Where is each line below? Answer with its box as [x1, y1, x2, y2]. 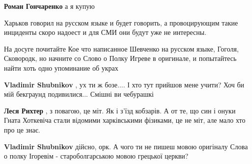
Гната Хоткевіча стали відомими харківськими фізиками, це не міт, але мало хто [4, 115, 246, 125]
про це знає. [4, 124, 40, 135]
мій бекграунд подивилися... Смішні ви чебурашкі [4, 89, 154, 99]
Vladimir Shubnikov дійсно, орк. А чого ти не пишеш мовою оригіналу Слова [4, 141, 248, 151]
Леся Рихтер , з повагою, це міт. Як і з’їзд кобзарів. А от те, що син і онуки [4, 105, 236, 115]
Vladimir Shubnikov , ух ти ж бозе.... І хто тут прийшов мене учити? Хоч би [4, 79, 245, 89]
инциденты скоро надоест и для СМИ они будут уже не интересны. [4, 27, 207, 37]
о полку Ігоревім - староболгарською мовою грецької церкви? [4, 151, 189, 161]
